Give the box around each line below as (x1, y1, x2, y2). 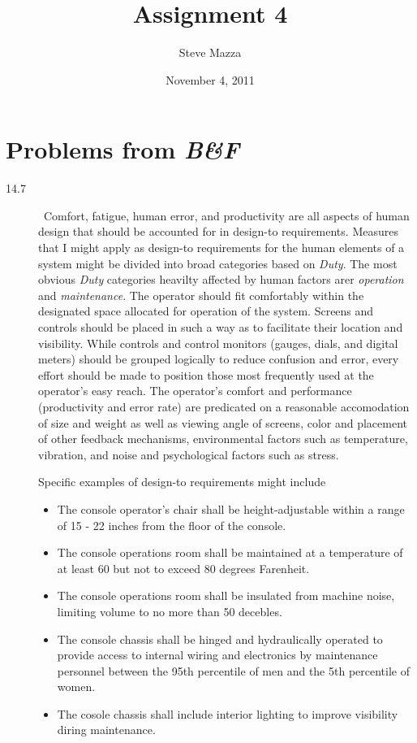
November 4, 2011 (166, 71, 255, 88)
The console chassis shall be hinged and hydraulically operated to (57, 630, 383, 647)
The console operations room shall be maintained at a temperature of (57, 544, 403, 561)
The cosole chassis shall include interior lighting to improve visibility (57, 705, 398, 722)
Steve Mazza (178, 44, 242, 61)
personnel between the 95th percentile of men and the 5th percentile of (57, 662, 410, 679)
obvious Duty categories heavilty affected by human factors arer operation (38, 271, 404, 288)
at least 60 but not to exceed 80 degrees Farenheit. (57, 559, 310, 576)
